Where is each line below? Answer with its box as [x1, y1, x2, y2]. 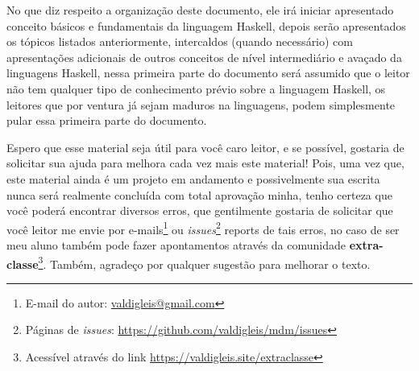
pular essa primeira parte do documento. [6, 112, 207, 129]
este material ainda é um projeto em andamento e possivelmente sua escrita [6, 170, 380, 187]
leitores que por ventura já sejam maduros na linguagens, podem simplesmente [6, 96, 396, 113]
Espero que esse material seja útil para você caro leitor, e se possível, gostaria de [6, 138, 404, 155]
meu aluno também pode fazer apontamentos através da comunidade [6, 236, 346, 253]
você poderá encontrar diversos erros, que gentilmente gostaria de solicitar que [6, 202, 393, 219]
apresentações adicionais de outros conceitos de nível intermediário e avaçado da [6, 48, 402, 65]
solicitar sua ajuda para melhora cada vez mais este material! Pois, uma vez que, [6, 155, 404, 171]
